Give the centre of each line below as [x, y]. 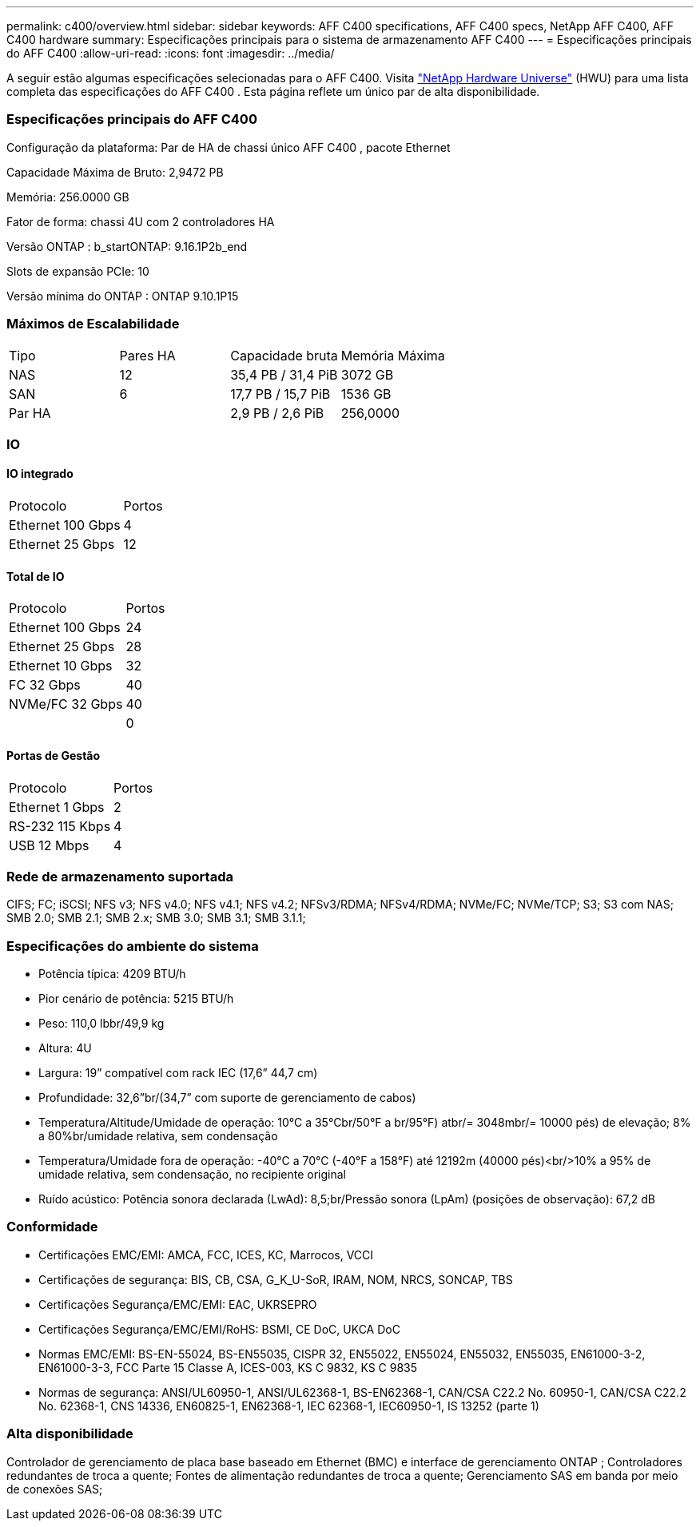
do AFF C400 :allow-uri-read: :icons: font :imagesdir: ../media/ [171, 53]
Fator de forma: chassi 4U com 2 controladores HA [141, 221]
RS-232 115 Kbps [60, 826]
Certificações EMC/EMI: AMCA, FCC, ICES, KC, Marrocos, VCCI [206, 1255]
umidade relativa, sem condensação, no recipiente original [192, 1175]
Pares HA [147, 355]
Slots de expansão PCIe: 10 [78, 271]
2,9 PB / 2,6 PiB [277, 413]
